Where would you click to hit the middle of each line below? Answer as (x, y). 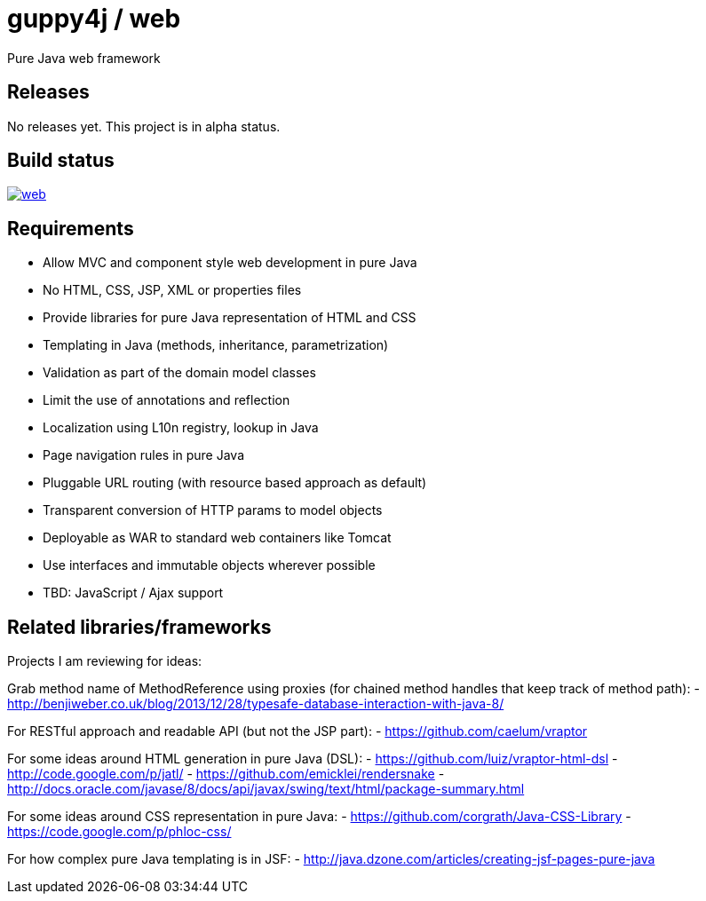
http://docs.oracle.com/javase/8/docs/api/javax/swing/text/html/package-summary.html (266, 789)
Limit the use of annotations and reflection (167, 400)
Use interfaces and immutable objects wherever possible (209, 565)
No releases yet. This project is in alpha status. (144, 126)
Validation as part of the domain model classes (179, 373)
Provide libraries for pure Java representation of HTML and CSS (230, 318)
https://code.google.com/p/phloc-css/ (119, 832)
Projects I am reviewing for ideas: (105, 661)
